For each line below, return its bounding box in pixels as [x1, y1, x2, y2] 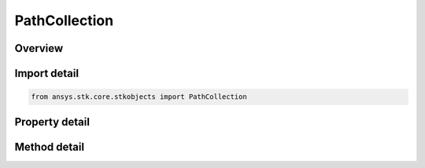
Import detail [14, 67, 79, 80]
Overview [14, 42, 64, 55]
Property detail [14, 115, 91, 129]
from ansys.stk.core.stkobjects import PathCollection [31, 93, 247, 101]
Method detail [14, 140, 85, 153]
